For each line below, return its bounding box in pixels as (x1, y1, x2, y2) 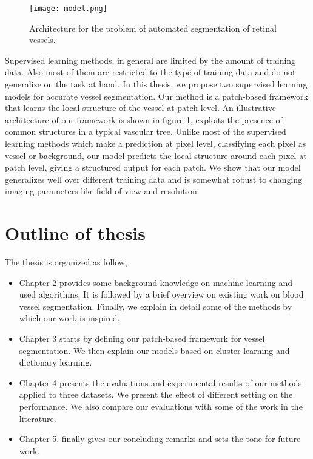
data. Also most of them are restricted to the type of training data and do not (5, 66, 296, 78)
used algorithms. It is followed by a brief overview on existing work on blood (19, 288, 304, 301)
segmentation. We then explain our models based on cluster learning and (19, 344, 290, 356)
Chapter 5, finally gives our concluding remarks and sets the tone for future (19, 432, 301, 445)
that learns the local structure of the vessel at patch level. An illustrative (5, 101, 276, 114)
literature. (19, 412, 56, 424)
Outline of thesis (5, 220, 146, 245)
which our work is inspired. (19, 311, 120, 324)
